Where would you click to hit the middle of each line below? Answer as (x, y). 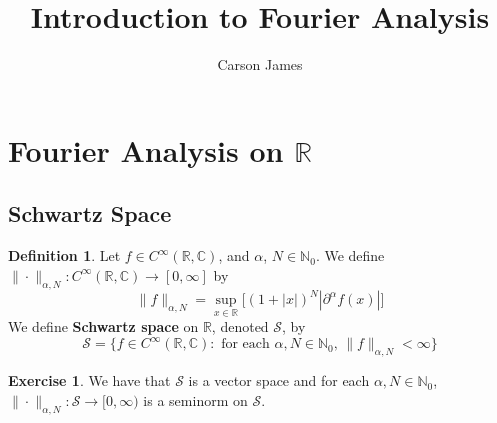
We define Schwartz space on (103, 326)
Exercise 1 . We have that (89, 380)
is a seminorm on (195, 399)
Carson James (260, 64)
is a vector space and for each (279, 380)
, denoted (240, 326)
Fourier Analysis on (146, 149)
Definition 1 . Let (64, 255)
